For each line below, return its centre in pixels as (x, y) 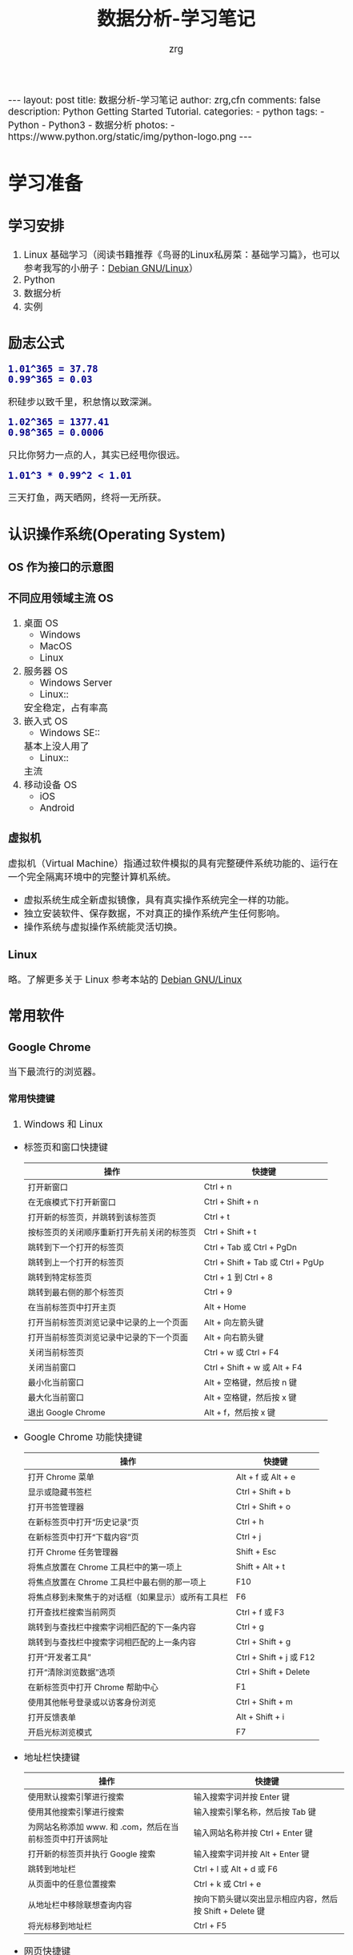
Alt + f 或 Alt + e (266, 1477)
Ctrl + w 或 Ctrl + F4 (241, 1352)
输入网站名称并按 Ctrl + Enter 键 (253, 1833)
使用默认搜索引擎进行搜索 (76, 1797)
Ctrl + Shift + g (263, 1642)
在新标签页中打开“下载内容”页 (83, 1537)
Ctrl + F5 (210, 1925)
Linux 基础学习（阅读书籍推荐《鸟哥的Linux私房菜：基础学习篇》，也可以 (182, 255)
